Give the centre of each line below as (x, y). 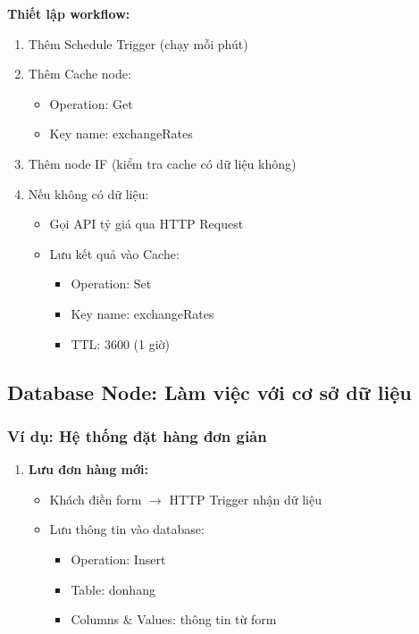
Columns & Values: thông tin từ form (174, 619)
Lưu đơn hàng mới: (88, 469)
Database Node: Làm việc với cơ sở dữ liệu (209, 392)
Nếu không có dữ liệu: (88, 193)
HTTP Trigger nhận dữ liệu (246, 499)
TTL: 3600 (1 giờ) (121, 343)
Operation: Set (111, 284)
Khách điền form (96, 499)
